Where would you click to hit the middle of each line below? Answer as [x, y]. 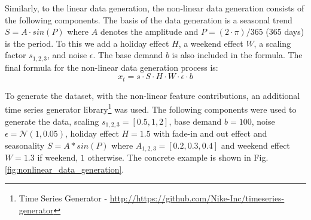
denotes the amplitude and [149, 31]
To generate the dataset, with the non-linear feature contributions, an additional [153, 95]
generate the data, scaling [52, 121]
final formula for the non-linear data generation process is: [112, 67]
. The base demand [128, 55]
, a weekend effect [211, 43]
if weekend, [58, 157]
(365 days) [285, 31]
